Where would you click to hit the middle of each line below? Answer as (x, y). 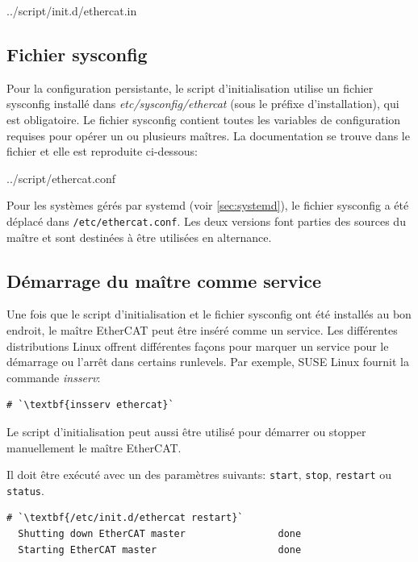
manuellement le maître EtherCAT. (94, 447)
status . (25, 490)
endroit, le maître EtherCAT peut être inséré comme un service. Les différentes (202, 330)
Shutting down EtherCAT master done (160, 534)
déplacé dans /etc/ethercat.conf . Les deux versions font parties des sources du (206, 221)
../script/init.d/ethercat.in (72, 10)
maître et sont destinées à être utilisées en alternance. (139, 237)
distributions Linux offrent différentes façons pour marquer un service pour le (198, 346)
